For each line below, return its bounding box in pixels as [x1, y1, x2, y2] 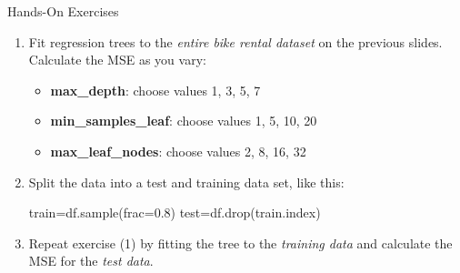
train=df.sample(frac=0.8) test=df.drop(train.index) [28, 203, 321, 222]
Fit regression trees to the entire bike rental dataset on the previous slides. [28, 32, 443, 51]
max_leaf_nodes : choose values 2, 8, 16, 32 [50, 141, 306, 160]
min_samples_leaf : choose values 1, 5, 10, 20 [50, 111, 317, 130]
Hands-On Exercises [7, 2, 119, 20]
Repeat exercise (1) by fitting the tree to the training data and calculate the [28, 233, 453, 252]
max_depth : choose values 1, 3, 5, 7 [50, 80, 261, 99]
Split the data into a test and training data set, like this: [28, 172, 345, 191]
